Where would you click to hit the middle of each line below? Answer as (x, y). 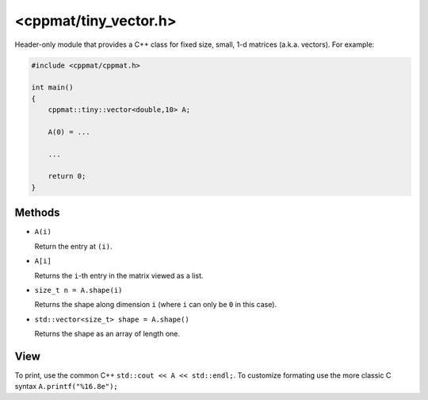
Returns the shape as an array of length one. (107, 334)
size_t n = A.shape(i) (78, 290)
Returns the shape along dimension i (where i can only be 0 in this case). (156, 305)
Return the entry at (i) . (73, 246)
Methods (37, 213)
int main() (52, 88)
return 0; (67, 176)
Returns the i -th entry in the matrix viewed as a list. (119, 275)
